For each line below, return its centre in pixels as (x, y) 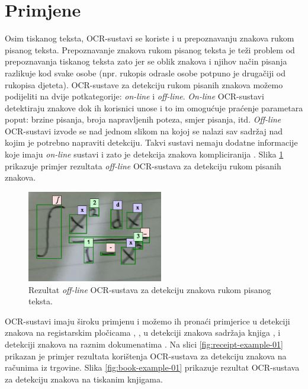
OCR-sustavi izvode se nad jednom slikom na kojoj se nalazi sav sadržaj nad (144, 131)
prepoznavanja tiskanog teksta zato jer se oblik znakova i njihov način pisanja (146, 61)
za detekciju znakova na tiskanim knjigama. (84, 379)
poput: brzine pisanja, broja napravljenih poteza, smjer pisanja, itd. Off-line (143, 119)
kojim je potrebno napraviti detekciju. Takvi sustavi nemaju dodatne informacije (151, 142)
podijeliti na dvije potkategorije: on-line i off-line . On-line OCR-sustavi (134, 96)
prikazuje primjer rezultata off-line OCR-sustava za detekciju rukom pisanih (143, 165)
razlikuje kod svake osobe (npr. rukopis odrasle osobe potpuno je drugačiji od (145, 73)
